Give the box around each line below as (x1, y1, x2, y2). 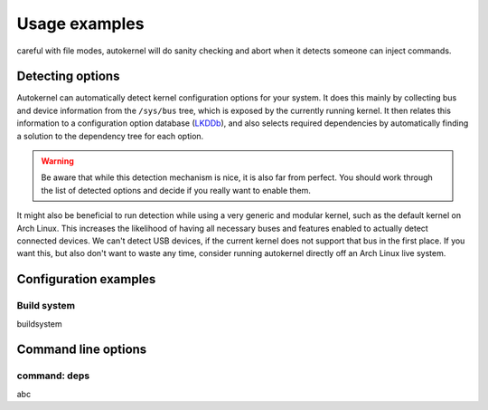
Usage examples (16, 14, 145, 33)
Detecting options (16, 69, 120, 84)
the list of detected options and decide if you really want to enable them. (41, 185, 312, 195)
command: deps (16, 369, 90, 382)
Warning (41, 156, 74, 167)
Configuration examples (16, 272, 156, 287)
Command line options (16, 342, 147, 358)
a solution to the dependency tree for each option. (16, 130, 204, 141)
